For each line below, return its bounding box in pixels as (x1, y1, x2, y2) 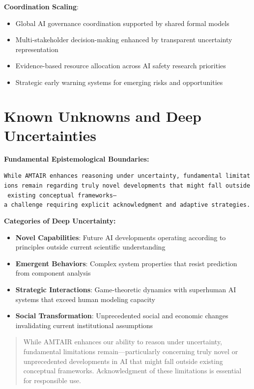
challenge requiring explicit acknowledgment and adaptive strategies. (11, 201, 251, 209)
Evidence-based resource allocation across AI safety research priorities (15, 60, 226, 71)
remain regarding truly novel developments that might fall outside (21, 182, 251, 190)
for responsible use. (23, 375, 81, 385)
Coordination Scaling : (4, 1, 79, 11)
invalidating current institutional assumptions (15, 320, 153, 330)
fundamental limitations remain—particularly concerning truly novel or (23, 346, 238, 357)
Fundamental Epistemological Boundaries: (4, 153, 149, 164)
